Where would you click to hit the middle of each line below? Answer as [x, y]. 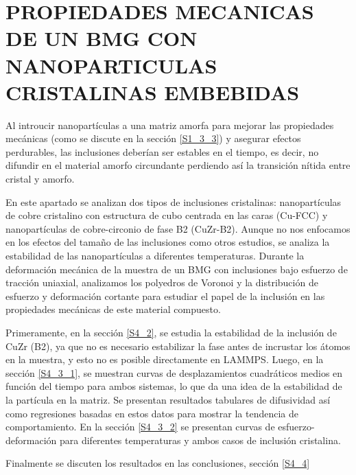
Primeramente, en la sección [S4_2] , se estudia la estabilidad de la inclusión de [171, 332]
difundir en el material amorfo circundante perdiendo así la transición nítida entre [178, 165]
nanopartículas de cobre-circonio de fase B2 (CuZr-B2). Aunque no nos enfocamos [178, 228]
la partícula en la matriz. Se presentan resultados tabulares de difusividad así [168, 399]
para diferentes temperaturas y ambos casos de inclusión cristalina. [200, 440]
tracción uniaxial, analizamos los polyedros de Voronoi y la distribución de [162, 282]
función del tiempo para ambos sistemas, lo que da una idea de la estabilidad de [174, 386]
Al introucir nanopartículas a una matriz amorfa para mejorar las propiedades [170, 125]
